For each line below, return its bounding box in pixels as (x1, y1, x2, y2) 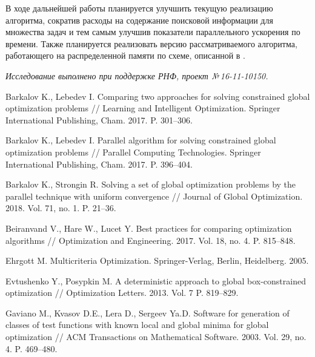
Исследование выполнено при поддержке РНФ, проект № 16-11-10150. (5, 69, 268, 82)
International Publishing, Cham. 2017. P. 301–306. (5, 113, 193, 126)
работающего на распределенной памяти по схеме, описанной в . (5, 49, 246, 62)
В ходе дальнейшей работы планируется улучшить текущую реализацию (5, 2, 273, 14)
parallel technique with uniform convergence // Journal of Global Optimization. (5, 189, 303, 202)
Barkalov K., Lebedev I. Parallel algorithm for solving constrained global (5, 134, 276, 146)
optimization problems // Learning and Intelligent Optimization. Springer (5, 102, 280, 114)
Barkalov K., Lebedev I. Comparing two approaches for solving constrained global (5, 90, 310, 102)
